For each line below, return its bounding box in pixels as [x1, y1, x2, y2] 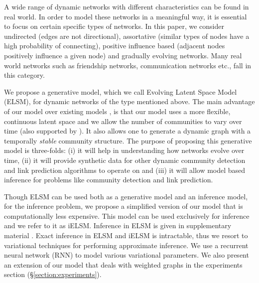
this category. [4, 70, 45, 80]
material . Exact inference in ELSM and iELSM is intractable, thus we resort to [4, 230, 248, 241]
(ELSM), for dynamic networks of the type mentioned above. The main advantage [4, 96, 255, 107]
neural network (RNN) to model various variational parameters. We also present [4, 250, 249, 260]
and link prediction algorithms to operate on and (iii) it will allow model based [4, 164, 246, 175]
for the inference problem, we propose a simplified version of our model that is [4, 201, 243, 211]
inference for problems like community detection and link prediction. [4, 174, 213, 185]
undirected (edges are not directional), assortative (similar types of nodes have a [4, 30, 250, 41]
